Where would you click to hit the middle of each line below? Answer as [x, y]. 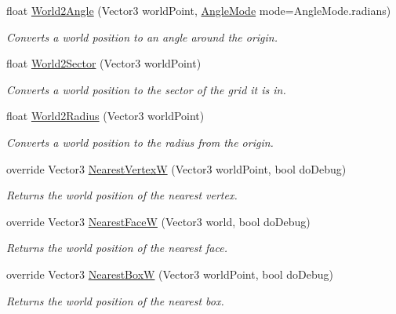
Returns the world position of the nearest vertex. [122, 195]
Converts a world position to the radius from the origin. [140, 142]
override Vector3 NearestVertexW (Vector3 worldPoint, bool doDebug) [176, 168]
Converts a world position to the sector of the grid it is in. [146, 89]
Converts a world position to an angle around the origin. [142, 37]
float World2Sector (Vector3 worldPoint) [104, 63]
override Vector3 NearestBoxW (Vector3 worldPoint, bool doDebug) [170, 274]
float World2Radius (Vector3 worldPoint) [105, 116]
